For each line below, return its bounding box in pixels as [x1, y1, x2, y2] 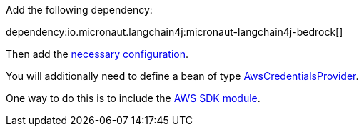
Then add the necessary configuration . [6, 48, 189, 60]
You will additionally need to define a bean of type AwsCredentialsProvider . [6, 70, 359, 82]
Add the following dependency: [6, 4, 153, 16]
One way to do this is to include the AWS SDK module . [6, 92, 261, 104]
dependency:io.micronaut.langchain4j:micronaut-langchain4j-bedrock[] [6, 26, 343, 38]
